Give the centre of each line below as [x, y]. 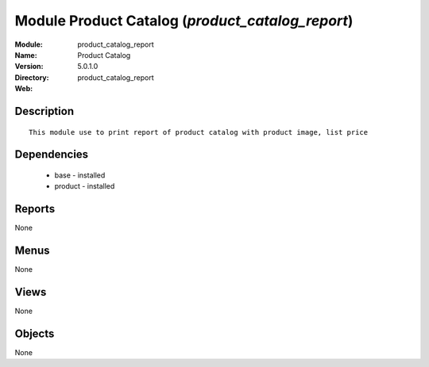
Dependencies [52, 155]
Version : [29, 67]
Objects [35, 333]
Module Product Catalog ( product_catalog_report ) [184, 21]
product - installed [85, 186]
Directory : [32, 77]
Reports [35, 209]
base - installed [80, 175]
